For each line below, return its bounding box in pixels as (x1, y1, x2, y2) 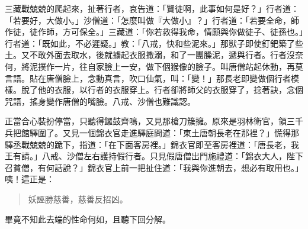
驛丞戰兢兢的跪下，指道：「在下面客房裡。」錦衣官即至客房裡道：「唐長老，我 (5, 138, 299, 150)
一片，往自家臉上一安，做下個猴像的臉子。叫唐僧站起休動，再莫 (54, 60, 303, 72)
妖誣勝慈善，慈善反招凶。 (28, 192, 128, 205)
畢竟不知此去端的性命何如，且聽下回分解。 (5, 212, 171, 225)
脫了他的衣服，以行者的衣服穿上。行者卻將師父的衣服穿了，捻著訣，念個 (21, 83, 303, 96)
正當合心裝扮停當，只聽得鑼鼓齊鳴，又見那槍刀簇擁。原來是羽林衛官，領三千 (5, 115, 303, 127)
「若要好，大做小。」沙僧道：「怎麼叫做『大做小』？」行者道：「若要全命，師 (5, 14, 299, 26)
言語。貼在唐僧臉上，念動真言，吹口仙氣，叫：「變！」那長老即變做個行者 (5, 72, 291, 84)
